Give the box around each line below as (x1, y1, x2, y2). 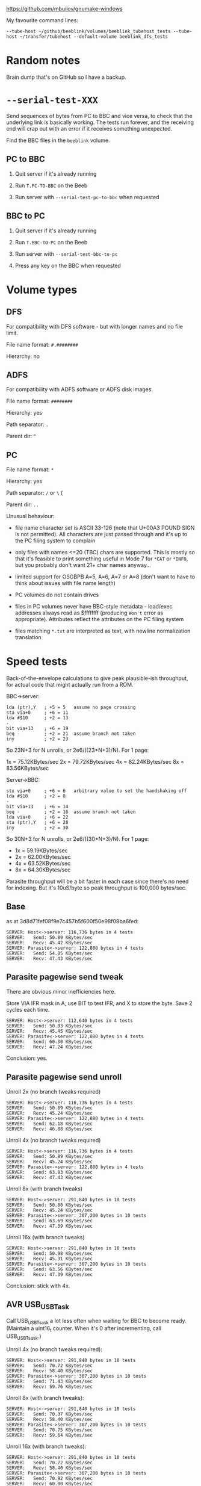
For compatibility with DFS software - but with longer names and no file (6, 323, 184, 330)
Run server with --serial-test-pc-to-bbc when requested (14, 193, 159, 200)
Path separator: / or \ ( (6, 489, 63, 497)
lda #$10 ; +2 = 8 (6, 793, 66, 799)
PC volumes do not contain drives (14, 591, 99, 598)
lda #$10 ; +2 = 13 (6, 715, 69, 721)
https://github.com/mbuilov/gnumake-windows (6, 5, 123, 12)
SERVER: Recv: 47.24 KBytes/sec (6, 1044, 93, 1050)
